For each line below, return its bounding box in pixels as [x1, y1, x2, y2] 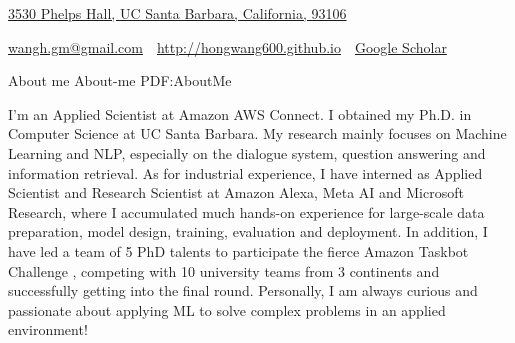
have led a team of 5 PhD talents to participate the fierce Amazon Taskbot [8, 240, 469, 261]
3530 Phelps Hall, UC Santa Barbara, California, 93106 [8, 3, 347, 23]
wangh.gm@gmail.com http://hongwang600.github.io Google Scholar [8, 36, 447, 57]
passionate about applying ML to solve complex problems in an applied [8, 299, 446, 320]
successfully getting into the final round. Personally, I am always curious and [8, 280, 478, 301]
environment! [8, 319, 88, 340]
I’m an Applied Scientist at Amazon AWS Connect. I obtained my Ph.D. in [8, 103, 472, 124]
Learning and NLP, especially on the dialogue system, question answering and [8, 142, 486, 163]
